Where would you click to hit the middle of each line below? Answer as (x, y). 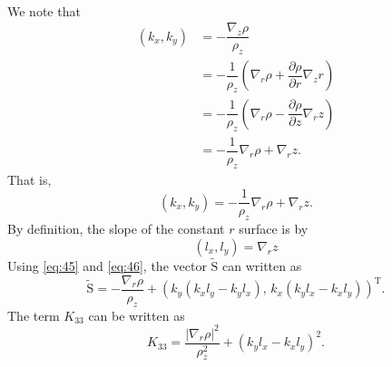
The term (34, 315)
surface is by (274, 229)
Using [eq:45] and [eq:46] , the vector (107, 266)
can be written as (137, 315)
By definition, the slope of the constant (116, 229)
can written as (262, 266)
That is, (29, 179)
